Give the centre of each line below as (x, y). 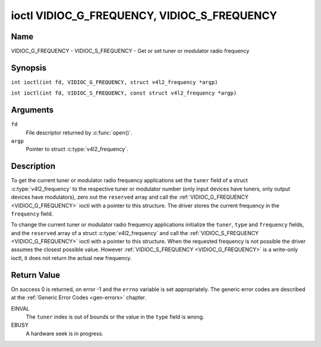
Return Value (36, 275)
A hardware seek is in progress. (65, 333)
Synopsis (29, 68)
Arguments (32, 110)
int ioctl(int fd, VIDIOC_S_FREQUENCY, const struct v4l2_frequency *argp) (124, 93)
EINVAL (20, 308)
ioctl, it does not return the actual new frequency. (71, 258)
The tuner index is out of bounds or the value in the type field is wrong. (115, 317)
